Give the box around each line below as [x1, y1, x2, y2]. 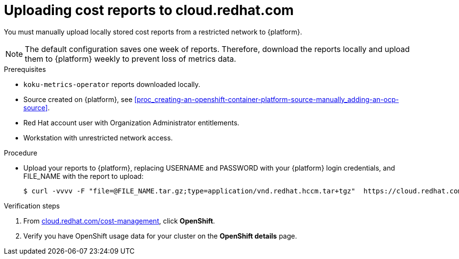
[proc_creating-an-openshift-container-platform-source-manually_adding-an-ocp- [134, 95, 399, 104]
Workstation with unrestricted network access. [23, 133, 173, 142]
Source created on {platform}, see [23, 95, 133, 104]
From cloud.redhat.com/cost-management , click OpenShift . [23, 216, 215, 225]
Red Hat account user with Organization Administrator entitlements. [23, 118, 240, 127]
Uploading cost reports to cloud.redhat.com [4, 2, 294, 18]
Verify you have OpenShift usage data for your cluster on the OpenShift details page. [23, 231, 297, 240]
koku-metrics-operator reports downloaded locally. [23, 80, 200, 88]
